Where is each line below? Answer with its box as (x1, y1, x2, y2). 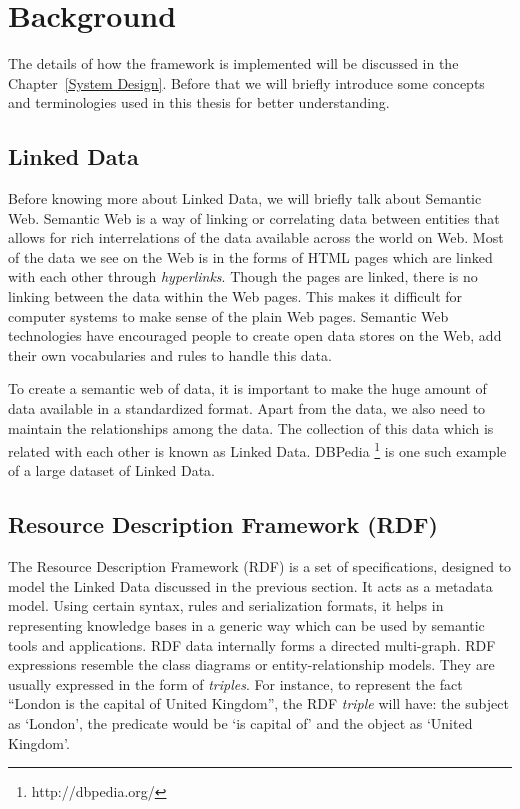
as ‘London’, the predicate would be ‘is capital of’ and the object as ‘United (8, 713, 473, 734)
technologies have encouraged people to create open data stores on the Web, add (8, 325, 502, 346)
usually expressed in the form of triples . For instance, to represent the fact (8, 673, 463, 694)
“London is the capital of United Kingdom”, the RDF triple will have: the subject (8, 693, 509, 714)
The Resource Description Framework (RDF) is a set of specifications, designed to (8, 556, 512, 577)
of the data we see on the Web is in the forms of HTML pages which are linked (8, 246, 493, 267)
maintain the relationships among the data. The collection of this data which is (8, 417, 494, 438)
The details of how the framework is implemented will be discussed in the (8, 53, 459, 74)
